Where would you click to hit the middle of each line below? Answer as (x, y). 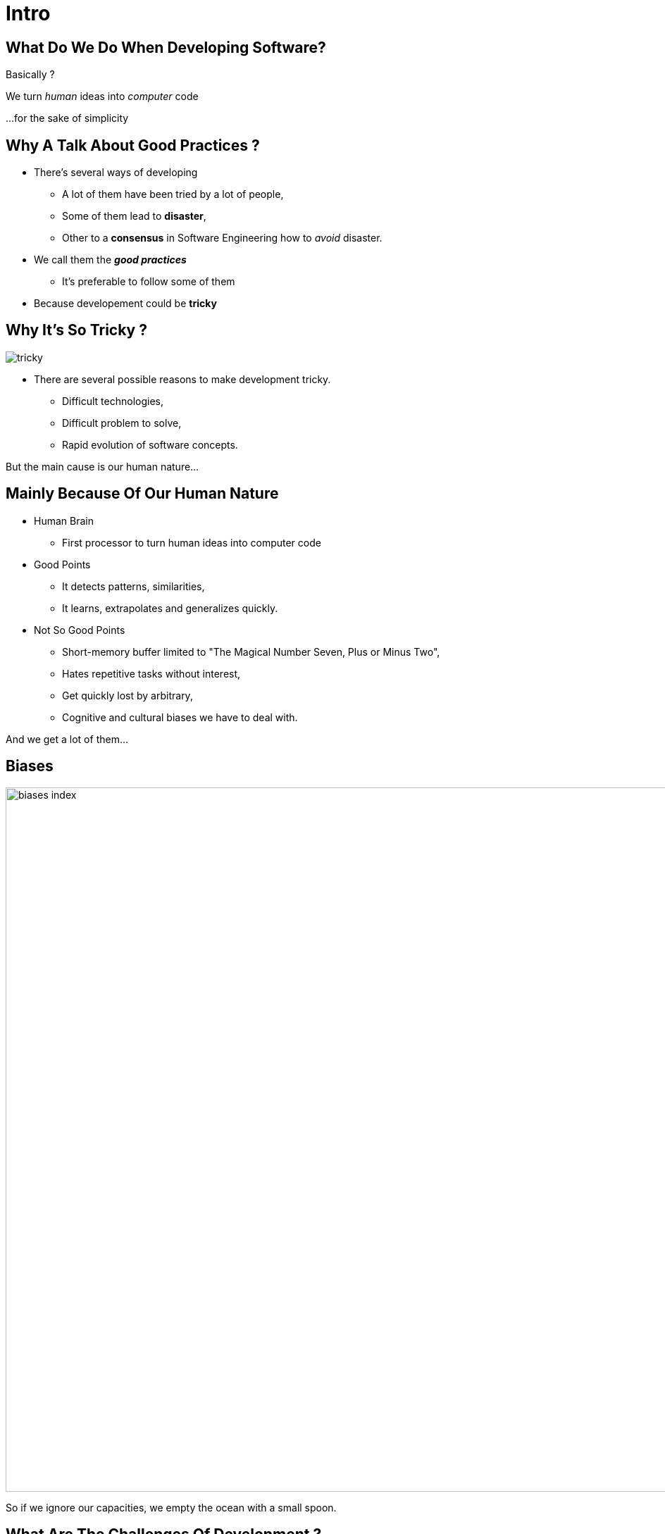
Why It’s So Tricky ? (76, 330)
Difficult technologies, (113, 401)
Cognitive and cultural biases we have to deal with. (180, 717)
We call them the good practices (110, 260)
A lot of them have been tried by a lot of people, (173, 194)
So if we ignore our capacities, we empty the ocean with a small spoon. (171, 1507)
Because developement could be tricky (125, 304)
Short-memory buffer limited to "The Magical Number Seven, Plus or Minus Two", (251, 651)
